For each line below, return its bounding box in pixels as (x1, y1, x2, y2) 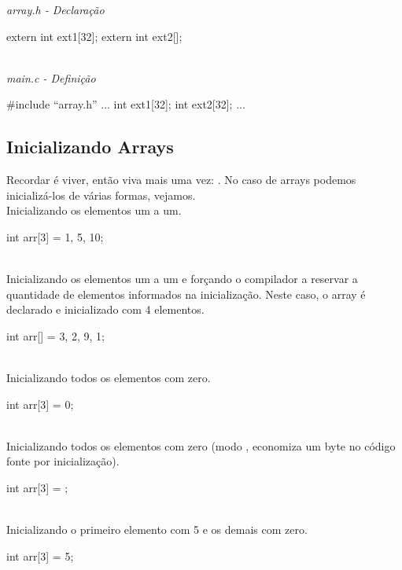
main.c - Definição (6, 69, 96, 86)
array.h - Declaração (6, 2, 105, 17)
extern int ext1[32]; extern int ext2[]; (6, 28, 183, 44)
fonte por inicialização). (6, 453, 120, 469)
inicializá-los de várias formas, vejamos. (6, 186, 196, 203)
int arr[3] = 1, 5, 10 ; (6, 228, 104, 245)
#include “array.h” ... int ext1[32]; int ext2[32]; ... (6, 96, 245, 112)
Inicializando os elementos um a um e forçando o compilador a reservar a (6, 270, 358, 287)
